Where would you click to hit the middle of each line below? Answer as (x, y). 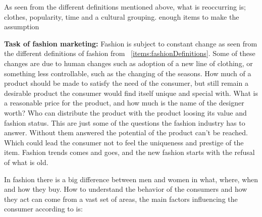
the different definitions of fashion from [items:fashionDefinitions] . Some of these (130, 53)
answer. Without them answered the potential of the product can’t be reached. (126, 132)
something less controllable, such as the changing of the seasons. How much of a (128, 73)
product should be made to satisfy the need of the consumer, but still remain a (126, 83)
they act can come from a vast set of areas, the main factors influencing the (121, 199)
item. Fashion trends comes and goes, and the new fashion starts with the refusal (129, 152)
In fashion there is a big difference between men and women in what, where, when (131, 179)
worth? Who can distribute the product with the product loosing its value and (125, 112)
